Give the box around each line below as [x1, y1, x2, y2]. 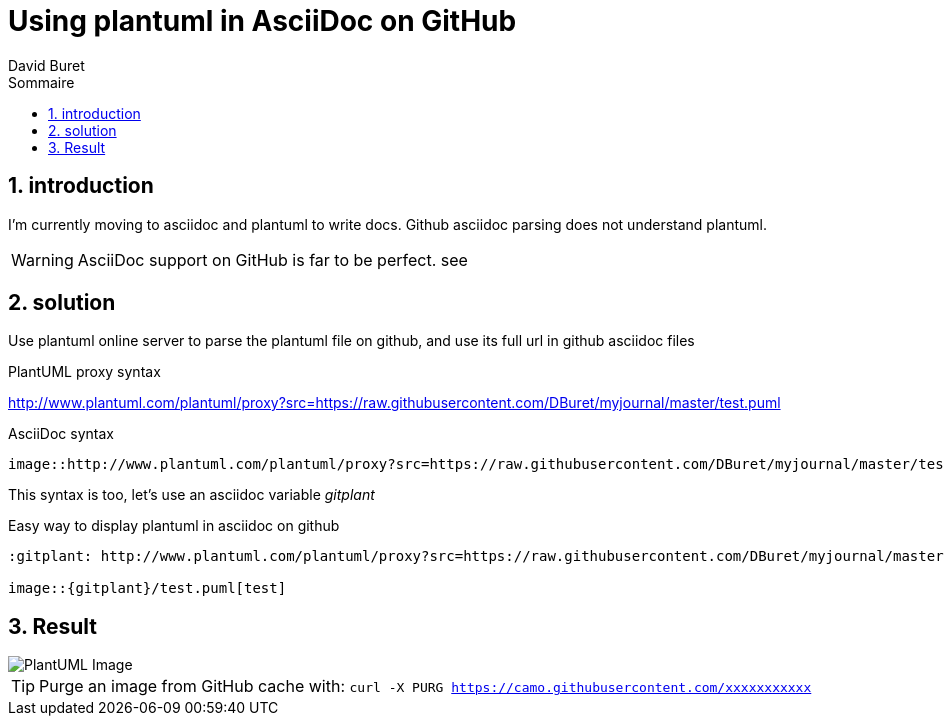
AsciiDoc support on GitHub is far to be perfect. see [77, 249, 468, 270]
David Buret [8, 56, 85, 74]
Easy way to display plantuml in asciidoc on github [8, 517, 340, 535]
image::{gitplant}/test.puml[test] [8, 580, 287, 597]
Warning [11, 249, 74, 270]
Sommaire [8, 73, 75, 91]
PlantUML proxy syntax [8, 363, 161, 381]
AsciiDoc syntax [8, 425, 114, 443]
